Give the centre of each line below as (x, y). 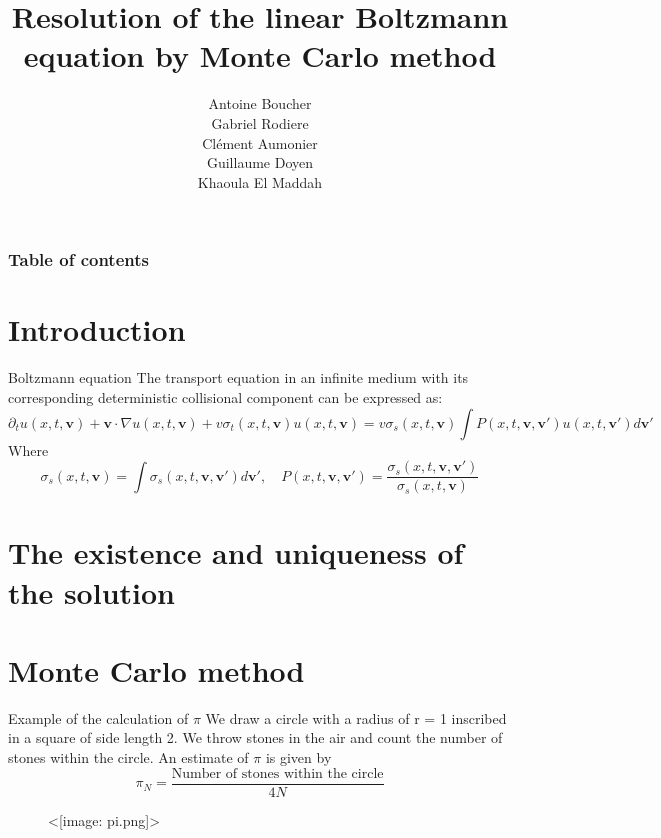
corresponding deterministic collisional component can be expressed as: (225, 396)
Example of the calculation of (98, 717)
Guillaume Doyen (260, 162)
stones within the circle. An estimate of (128, 757)
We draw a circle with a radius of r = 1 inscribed (356, 717)
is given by (298, 757)
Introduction (97, 329)
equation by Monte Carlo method (260, 55)
